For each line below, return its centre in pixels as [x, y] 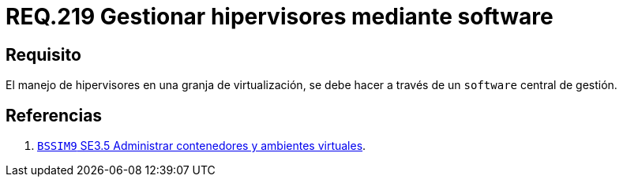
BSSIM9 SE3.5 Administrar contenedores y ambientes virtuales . [202, 146]
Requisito [43, 54]
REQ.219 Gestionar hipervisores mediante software [280, 17]
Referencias [54, 115]
